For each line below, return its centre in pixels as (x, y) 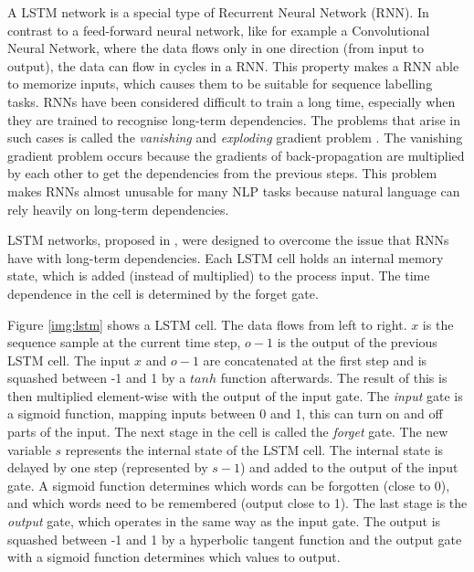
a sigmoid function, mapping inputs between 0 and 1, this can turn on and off (225, 413)
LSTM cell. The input (69, 360)
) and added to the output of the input (349, 467)
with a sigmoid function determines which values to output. (174, 557)
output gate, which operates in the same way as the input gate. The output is (224, 521)
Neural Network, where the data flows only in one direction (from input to (216, 48)
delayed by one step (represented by (108, 467)
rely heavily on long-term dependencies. (118, 209)
